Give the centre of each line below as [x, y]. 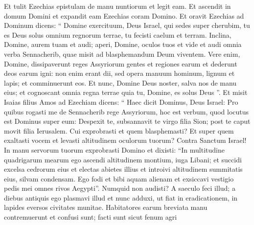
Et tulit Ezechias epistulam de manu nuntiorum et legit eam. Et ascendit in [117, 6]
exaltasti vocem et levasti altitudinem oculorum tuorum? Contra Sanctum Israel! [125, 140]
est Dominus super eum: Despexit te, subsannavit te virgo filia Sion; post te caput [127, 121]
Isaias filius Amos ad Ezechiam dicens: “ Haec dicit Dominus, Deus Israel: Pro [121, 101]
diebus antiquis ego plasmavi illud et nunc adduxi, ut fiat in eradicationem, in [121, 197]
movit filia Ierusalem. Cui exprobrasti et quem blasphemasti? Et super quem [119, 130]
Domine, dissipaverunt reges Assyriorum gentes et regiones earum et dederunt [121, 63]
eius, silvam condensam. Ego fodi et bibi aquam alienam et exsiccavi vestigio [119, 178]
